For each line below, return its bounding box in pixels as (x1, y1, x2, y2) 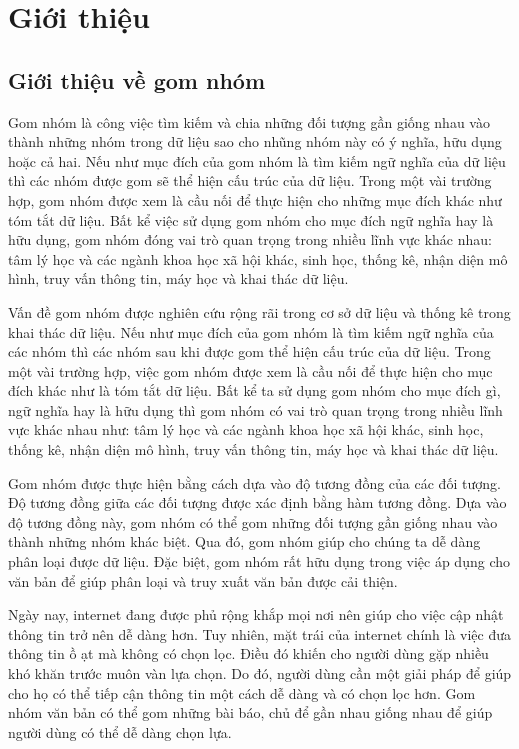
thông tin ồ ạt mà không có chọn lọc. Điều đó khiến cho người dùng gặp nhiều (8, 643, 489, 664)
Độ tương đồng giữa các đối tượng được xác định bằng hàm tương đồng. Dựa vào (8, 492, 507, 513)
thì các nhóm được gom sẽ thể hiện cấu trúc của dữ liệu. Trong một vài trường (8, 170, 492, 191)
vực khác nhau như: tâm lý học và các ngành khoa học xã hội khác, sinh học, (8, 419, 484, 440)
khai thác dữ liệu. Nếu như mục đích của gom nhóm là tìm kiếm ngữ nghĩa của (8, 321, 494, 342)
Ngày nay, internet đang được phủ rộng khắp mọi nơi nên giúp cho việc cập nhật (8, 604, 504, 625)
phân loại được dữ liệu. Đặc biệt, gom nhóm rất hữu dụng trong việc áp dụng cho (8, 551, 510, 572)
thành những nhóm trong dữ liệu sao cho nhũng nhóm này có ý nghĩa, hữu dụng (8, 131, 502, 152)
